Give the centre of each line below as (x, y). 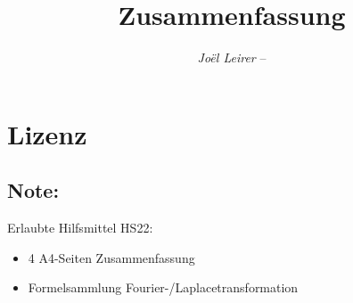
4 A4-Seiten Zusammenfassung (111, 257)
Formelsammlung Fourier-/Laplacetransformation (163, 287)
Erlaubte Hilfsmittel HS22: (80, 228)
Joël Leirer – (232, 57)
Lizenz (47, 133)
